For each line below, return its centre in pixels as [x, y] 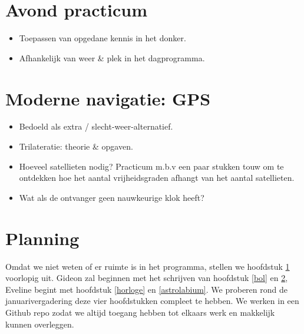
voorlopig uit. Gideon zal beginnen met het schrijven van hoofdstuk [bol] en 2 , [147, 278]
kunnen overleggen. [40, 324]
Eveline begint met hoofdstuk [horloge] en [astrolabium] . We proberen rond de [146, 289]
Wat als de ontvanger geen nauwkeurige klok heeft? [112, 197]
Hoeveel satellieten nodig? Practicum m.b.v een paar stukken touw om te [151, 166]
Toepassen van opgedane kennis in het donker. [103, 38]
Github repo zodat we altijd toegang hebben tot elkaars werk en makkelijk [140, 312]
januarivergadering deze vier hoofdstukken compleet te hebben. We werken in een [152, 301]
